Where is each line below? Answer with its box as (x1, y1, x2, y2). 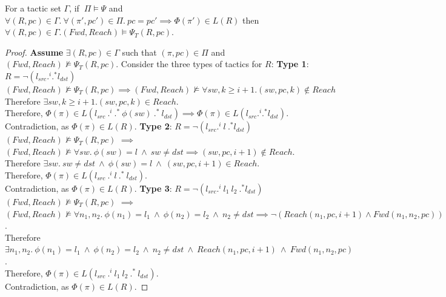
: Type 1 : (271, 57, 309, 70)
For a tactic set (5, 2, 61, 14)
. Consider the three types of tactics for (116, 57, 262, 70)
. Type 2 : (134, 120, 172, 132)
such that (122, 45, 157, 58)
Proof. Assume (5, 45, 64, 58)
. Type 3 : (134, 181, 172, 194)
